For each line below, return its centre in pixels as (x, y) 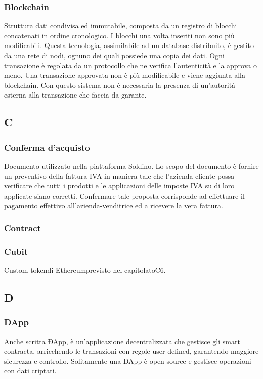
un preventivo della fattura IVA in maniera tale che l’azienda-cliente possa (119, 176)
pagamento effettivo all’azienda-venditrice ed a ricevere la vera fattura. (114, 205)
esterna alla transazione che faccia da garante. (75, 95)
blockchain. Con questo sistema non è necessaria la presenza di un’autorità (120, 85)
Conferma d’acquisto (47, 147)
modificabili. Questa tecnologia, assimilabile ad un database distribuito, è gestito (129, 45)
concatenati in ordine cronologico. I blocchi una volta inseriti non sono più (119, 35)
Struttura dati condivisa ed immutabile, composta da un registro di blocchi (121, 26)
